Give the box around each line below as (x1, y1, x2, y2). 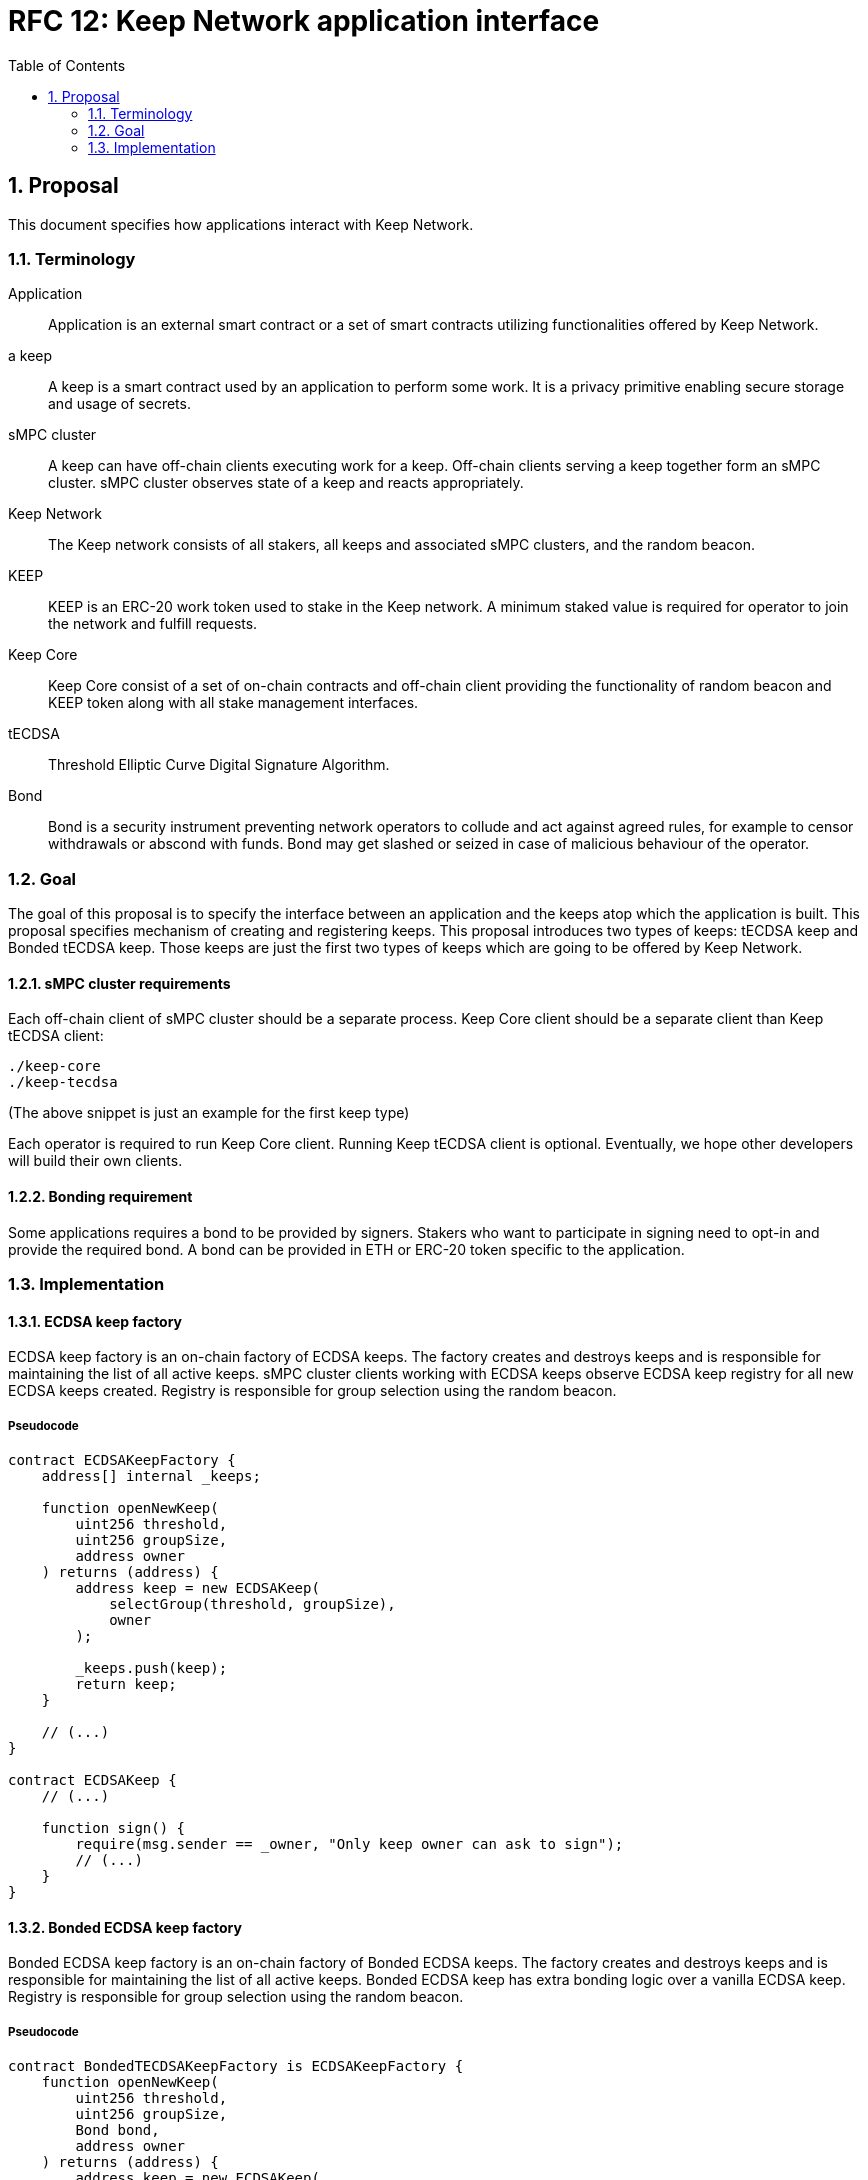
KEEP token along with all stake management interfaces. (48, 694, 419, 712)
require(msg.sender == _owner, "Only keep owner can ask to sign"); (75, 1835, 624, 1852)
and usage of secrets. (48, 395, 191, 413)
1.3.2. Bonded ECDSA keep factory (8, 1918, 242, 1936)
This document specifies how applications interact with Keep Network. (8, 215, 474, 233)
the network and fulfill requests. (48, 615, 258, 633)
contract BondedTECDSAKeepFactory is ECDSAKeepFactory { (8, 2057, 464, 2074)
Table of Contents (8, 56, 126, 74)
